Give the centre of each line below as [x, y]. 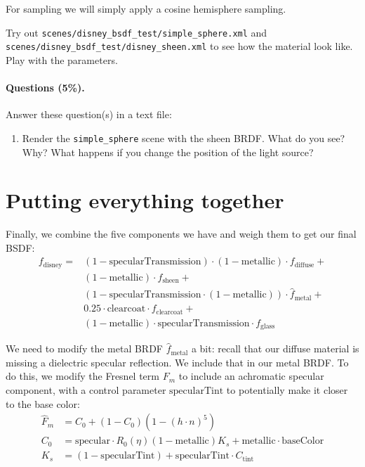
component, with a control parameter [86, 389]
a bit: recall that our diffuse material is [275, 348]
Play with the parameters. [62, 59]
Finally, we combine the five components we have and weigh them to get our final [181, 234]
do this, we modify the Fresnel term [82, 376]
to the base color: [43, 403]
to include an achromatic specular [251, 376]
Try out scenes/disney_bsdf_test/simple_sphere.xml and [137, 32]
